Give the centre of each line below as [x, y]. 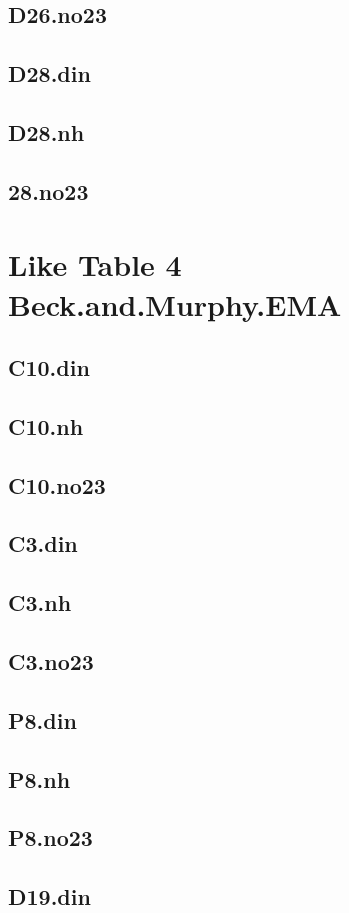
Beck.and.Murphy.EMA [175, 303]
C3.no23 [51, 660]
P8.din [42, 719]
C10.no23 [57, 484]
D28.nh [46, 131]
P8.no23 [50, 837]
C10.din [49, 367]
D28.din [49, 73]
